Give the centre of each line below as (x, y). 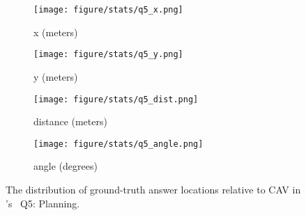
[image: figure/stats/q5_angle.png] (118, 144)
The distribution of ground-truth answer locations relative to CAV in (153, 189)
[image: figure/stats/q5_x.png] (108, 10)
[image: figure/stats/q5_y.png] (108, 55)
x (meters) (56, 32)
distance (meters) (70, 121)
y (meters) (56, 76)
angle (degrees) (66, 166)
